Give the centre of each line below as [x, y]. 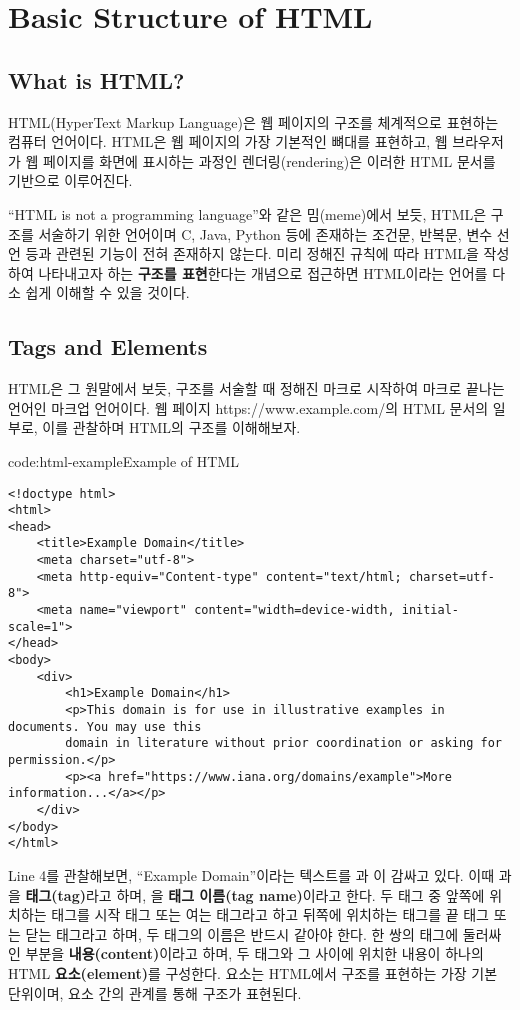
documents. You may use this [105, 726]
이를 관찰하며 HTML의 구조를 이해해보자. [171, 427]
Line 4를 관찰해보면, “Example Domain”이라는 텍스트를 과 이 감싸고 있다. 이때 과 [260, 874]
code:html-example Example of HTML [124, 460]
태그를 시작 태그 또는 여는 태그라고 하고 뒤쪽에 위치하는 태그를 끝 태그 [270, 914]
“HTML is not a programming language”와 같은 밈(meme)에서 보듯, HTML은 [247, 213]
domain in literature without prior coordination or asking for [283, 743]
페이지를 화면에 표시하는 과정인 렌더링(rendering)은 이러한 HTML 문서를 [269, 160]
